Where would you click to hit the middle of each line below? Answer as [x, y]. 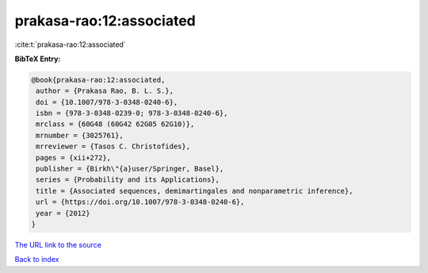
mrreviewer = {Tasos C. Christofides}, [113, 146]
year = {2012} [63, 213]
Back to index [37, 260]
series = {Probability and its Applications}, [128, 180]
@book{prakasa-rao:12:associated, [98, 80]
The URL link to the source [58, 244]
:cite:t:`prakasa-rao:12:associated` [70, 44]
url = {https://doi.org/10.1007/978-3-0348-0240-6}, [140, 202]
